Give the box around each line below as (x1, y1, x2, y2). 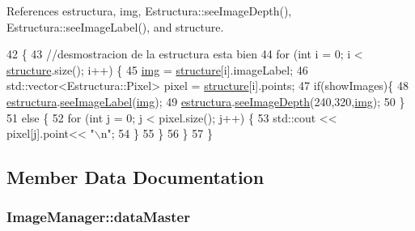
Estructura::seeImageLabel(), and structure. (6, 18, 224, 35)
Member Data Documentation (6, 165, 265, 190)
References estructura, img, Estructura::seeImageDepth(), (6, 2, 292, 19)
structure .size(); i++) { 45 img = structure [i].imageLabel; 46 (6, 61, 308, 78)
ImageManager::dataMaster (6, 207, 190, 227)
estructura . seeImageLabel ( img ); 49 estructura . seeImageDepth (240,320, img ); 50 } (6, 92, 405, 109)
